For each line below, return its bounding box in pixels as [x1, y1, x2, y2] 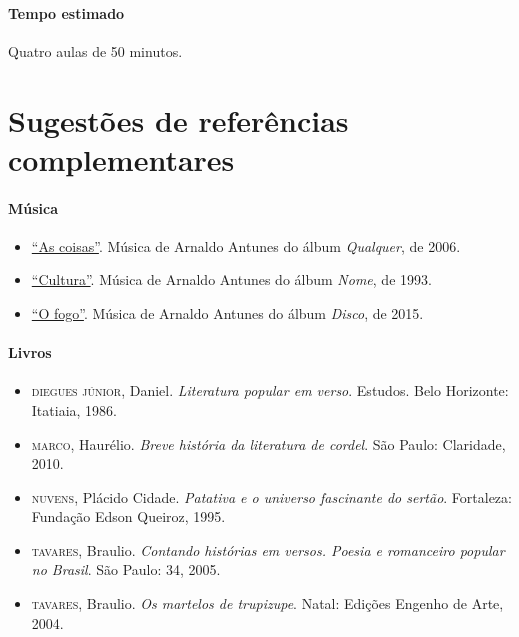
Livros [8, 342, 52, 363]
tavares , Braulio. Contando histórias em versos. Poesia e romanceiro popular [31, 539, 505, 560]
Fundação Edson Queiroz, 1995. [31, 506, 226, 527]
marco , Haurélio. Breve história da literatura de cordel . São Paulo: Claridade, [31, 433, 506, 454]
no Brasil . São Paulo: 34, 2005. [31, 559, 221, 580]
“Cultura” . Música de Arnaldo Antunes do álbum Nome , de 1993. [31, 269, 432, 290]
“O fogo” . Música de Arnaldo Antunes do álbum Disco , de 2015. [31, 302, 424, 323]
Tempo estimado [8, 2, 125, 23]
